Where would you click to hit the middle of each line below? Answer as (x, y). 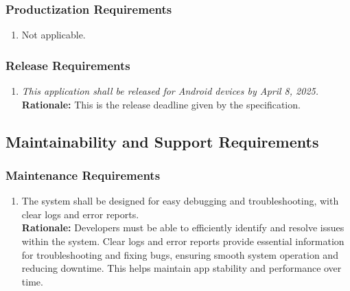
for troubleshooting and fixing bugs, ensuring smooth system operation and (180, 254)
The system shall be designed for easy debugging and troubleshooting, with (180, 201)
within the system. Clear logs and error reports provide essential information (183, 241)
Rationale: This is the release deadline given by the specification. (161, 104)
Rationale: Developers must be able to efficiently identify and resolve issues (183, 228)
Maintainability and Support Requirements (162, 141)
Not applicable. (54, 35)
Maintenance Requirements (83, 175)
